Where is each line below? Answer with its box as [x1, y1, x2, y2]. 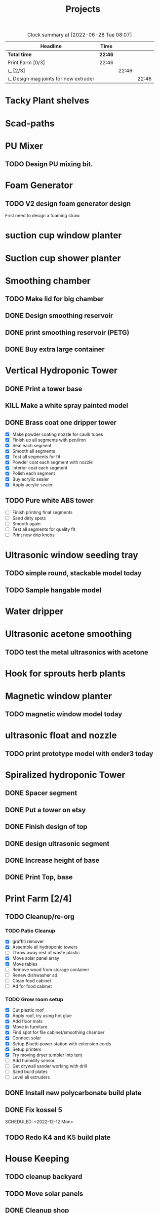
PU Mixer [5, 140, 43, 151]
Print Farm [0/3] [7, 59, 45, 66]
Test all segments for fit [12, 454, 61, 460]
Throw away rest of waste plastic [12, 950, 80, 956]
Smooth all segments [12, 448, 55, 454]
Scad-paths [5, 118, 55, 129]
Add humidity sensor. [12, 1057, 56, 1063]
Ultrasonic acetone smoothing [5, 628, 132, 640]
